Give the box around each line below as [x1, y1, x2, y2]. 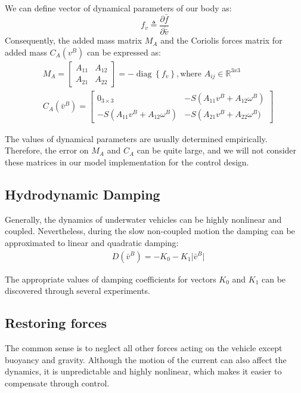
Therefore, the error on [5, 144, 89, 156]
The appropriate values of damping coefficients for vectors [5, 272, 216, 285]
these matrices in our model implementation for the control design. [5, 156, 249, 168]
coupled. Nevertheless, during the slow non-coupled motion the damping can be [5, 225, 295, 237]
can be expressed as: [86, 45, 161, 58]
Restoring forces [5, 314, 107, 332]
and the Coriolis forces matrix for [160, 34, 283, 47]
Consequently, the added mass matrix [5, 34, 142, 47]
